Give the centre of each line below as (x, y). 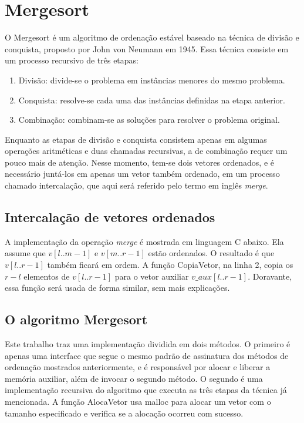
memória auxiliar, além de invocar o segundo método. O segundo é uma (134, 378)
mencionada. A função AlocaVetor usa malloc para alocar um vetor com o (138, 401)
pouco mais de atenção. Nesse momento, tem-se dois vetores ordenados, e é (140, 162)
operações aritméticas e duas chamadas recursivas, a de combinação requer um (146, 151)
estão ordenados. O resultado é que (211, 253)
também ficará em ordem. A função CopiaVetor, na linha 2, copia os (170, 265)
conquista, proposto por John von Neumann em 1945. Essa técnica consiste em (147, 48)
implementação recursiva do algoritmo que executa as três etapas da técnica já (146, 390)
